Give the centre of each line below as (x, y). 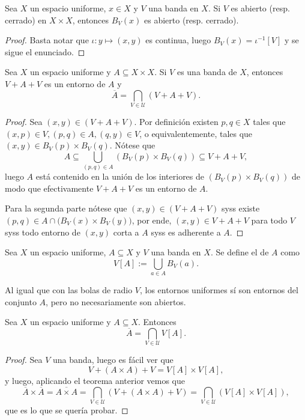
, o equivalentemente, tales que (196, 133)
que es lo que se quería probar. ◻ (67, 410)
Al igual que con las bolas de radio (69, 290)
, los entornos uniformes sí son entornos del (219, 290)
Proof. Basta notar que (47, 40)
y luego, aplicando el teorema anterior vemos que (95, 381)
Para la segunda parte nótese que (66, 208)
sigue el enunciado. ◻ (45, 51)
